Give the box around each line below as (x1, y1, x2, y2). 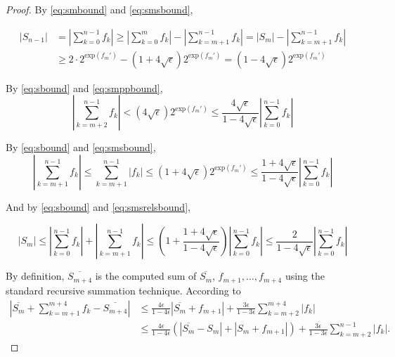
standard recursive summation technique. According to (6, 283, 241, 297)
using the (285, 268, 325, 283)
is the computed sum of (95, 268, 197, 283)
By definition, (6, 268, 65, 283)
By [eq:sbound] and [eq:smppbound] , (6, 80, 163, 95)
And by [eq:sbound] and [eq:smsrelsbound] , (6, 199, 190, 214)
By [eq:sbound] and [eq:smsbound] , (6, 140, 156, 155)
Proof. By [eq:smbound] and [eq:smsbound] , (6, 2, 193, 16)
